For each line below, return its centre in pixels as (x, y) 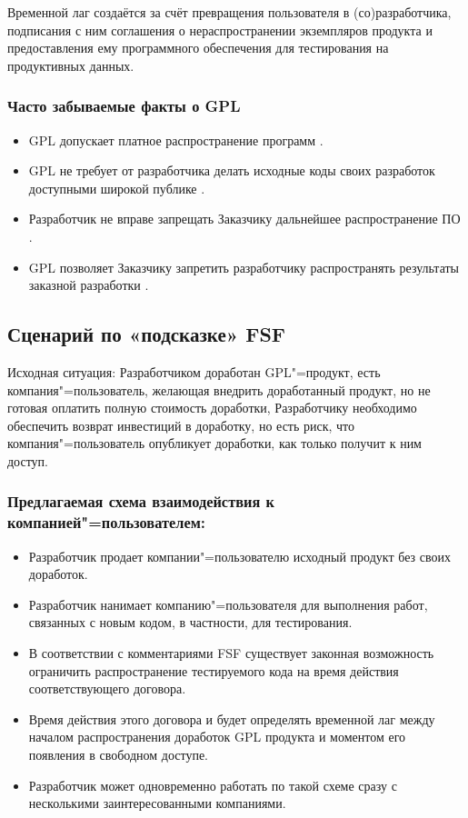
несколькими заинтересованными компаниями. (157, 803)
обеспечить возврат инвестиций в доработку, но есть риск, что (181, 425)
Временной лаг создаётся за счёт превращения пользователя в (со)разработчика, (229, 12)
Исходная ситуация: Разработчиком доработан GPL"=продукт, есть (194, 371)
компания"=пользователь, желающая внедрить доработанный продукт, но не (219, 389)
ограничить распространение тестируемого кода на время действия (214, 670)
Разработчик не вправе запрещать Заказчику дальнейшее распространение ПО (244, 219)
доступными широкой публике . (117, 188)
